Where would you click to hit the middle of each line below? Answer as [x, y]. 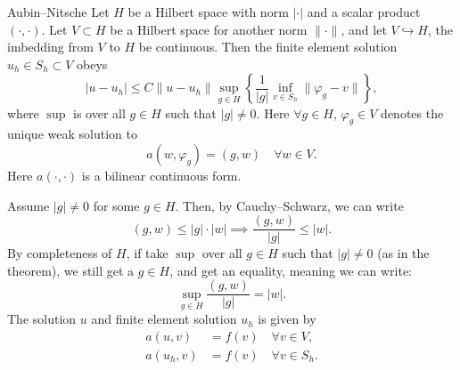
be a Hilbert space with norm [208, 12]
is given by [287, 319]
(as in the [403, 253]
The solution [42, 319]
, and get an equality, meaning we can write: [291, 270]
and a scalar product [364, 12]
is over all [99, 113]
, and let [364, 29]
